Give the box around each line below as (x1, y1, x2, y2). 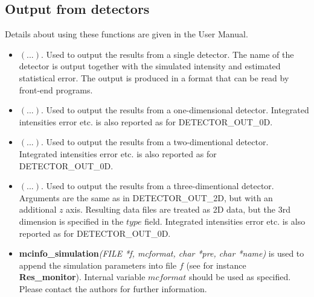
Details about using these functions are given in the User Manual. (5, 28, 248, 40)
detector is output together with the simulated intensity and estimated (19, 60, 281, 72)
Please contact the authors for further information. (19, 282, 207, 295)
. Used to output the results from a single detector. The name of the (40, 48, 294, 60)
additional (19, 203, 57, 216)
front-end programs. (19, 83, 93, 96)
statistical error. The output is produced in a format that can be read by (19, 71, 289, 84)
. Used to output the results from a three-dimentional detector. (40, 180, 274, 192)
